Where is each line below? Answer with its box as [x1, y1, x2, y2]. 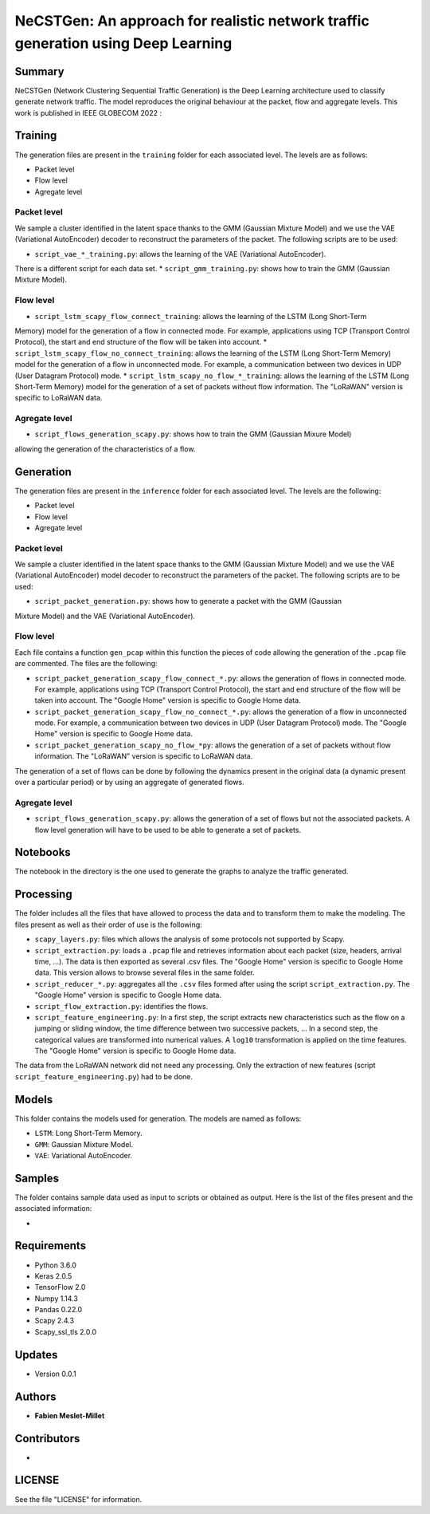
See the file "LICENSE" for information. [14, 1494, 143, 1504]
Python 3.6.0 [34, 1260, 77, 1270]
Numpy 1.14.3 [34, 1293, 79, 1303]
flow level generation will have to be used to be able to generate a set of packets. [34, 825, 302, 834]
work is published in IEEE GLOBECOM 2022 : [14, 108, 162, 117]
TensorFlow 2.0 [34, 1283, 86, 1292]
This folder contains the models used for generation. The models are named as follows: [14, 1114, 302, 1123]
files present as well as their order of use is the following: [14, 920, 202, 929]
